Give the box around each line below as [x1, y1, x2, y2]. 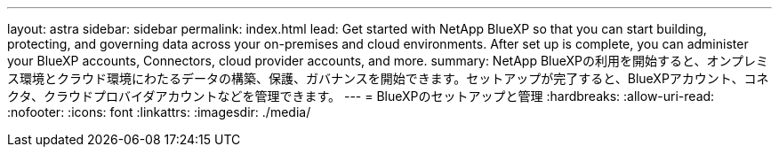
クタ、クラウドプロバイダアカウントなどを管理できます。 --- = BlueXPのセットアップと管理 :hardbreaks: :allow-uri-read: [7, 89, 715, 104]
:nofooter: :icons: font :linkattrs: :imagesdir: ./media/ [7, 104, 311, 119]
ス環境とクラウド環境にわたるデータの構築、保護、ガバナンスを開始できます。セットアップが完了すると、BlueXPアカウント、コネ [7, 71, 769, 86]
